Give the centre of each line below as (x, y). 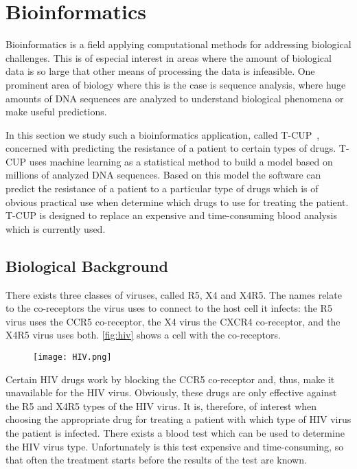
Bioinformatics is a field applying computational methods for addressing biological (178, 44)
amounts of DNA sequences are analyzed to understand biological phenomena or (175, 98)
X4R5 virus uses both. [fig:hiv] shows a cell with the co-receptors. (143, 335)
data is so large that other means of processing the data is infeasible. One (160, 71)
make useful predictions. (56, 112)
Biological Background (87, 265)
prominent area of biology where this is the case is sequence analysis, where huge (176, 84)
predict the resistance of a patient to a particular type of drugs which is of (162, 188)
